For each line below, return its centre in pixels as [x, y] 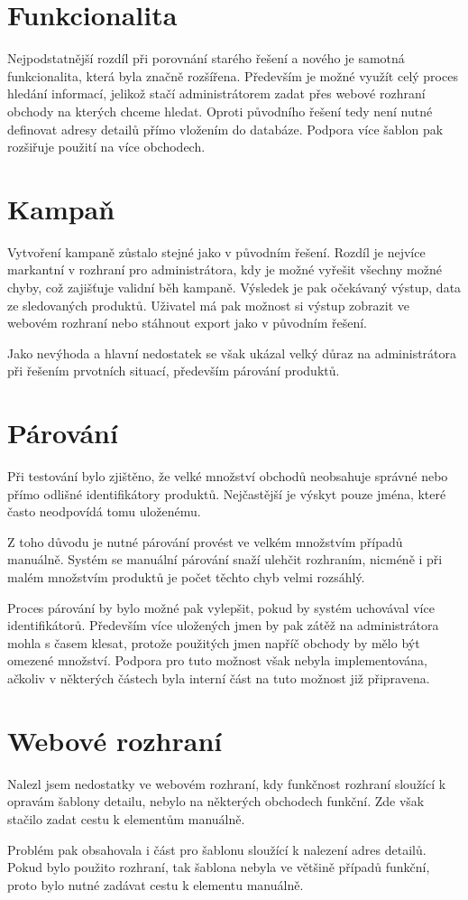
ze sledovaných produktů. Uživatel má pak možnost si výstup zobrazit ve [209, 305]
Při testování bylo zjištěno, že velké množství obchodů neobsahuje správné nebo [228, 476]
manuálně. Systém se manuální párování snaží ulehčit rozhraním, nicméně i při [225, 559]
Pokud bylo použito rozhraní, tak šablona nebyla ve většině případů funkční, [219, 867]
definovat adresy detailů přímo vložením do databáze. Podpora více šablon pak [225, 129]
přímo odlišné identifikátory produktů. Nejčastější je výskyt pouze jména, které [227, 493]
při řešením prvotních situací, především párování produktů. [174, 371]
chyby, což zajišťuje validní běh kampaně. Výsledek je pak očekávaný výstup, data [234, 287]
